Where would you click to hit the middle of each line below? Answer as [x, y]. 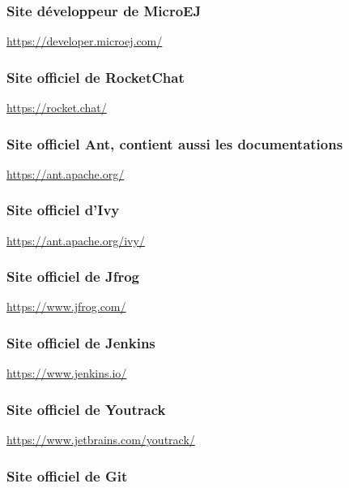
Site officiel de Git [67, 475]
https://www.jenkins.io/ [67, 373]
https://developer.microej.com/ [85, 41]
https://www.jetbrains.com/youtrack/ [101, 440]
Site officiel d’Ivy [63, 210]
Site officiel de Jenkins [81, 342]
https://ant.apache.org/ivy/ [76, 240]
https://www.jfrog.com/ [66, 307]
